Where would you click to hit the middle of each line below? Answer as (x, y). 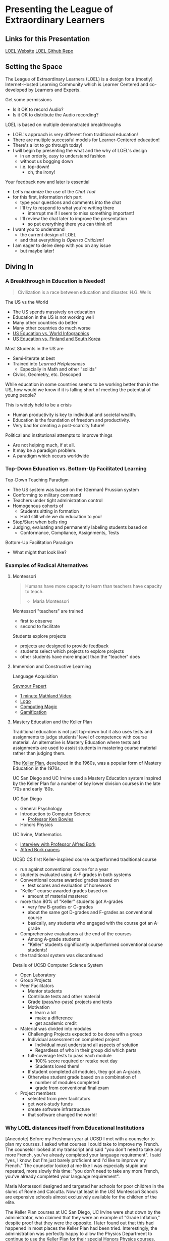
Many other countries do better (45, 322)
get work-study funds (50, 1104)
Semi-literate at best (34, 358)
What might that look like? (39, 552)
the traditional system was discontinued (62, 956)
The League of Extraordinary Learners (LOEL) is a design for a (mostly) (79, 79)
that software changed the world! (62, 1115)
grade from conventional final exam (72, 1088)
